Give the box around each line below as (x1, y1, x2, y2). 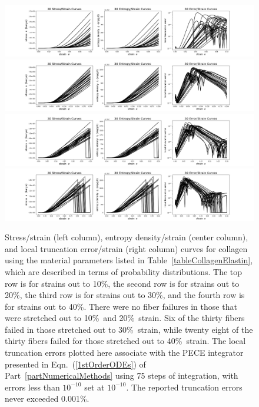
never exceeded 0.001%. (5, 392, 89, 405)
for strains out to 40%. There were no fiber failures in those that (5, 300, 237, 312)
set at (84, 380, 105, 393)
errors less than (5, 380, 60, 393)
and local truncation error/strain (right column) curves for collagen (5, 242, 248, 254)
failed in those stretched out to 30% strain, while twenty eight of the (5, 323, 253, 335)
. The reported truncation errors (126, 380, 243, 393)
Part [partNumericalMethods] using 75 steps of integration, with (5, 369, 238, 382)
